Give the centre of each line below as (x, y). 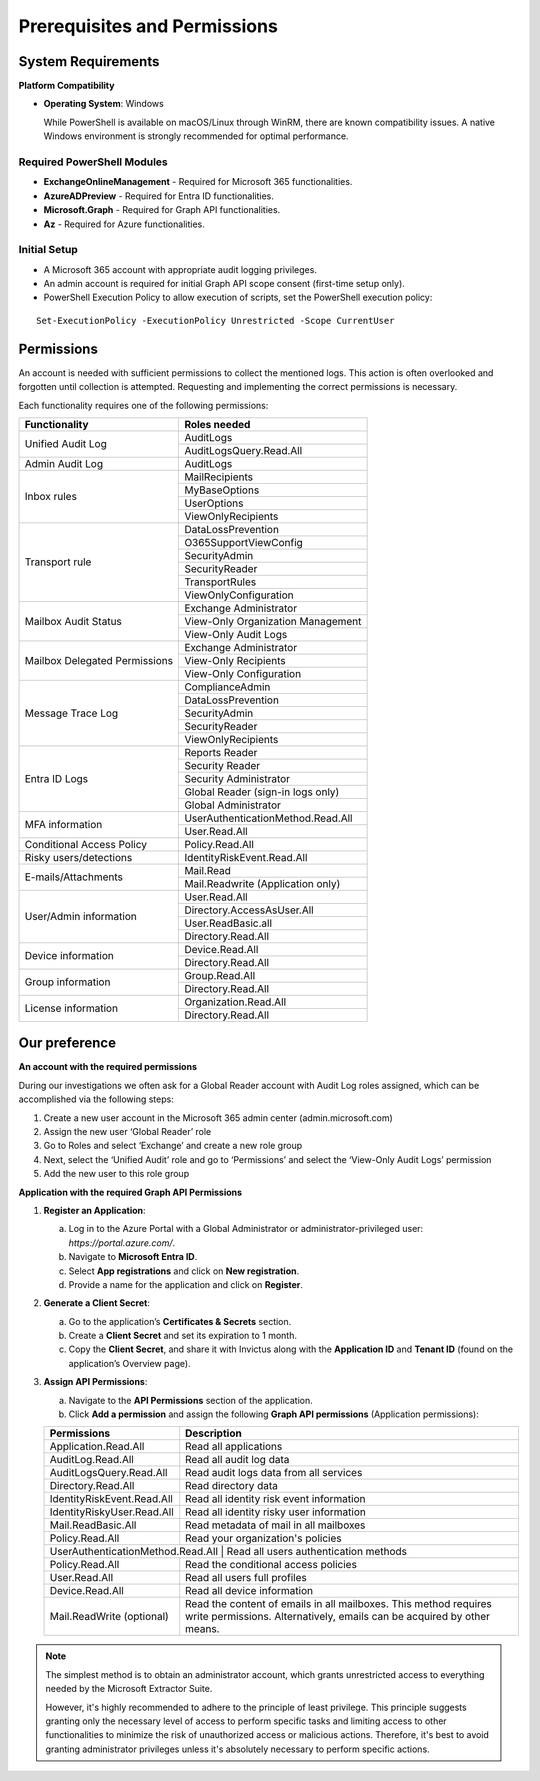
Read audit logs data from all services (274, 1473)
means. (202, 1629)
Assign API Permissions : (95, 1382)
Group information (67, 982)
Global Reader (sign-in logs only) (262, 792)
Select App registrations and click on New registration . (184, 1271)
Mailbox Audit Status (73, 621)
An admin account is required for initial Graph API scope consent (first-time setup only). (224, 284)
